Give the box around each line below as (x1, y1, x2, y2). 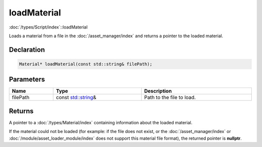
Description (144, 88, 172, 94)
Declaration (9, 45, 45, 54)
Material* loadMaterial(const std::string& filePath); (19, 61, 152, 67)
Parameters (9, 75, 45, 84)
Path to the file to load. (144, 94, 196, 101)
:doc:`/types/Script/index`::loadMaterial (9, 24, 88, 30)
